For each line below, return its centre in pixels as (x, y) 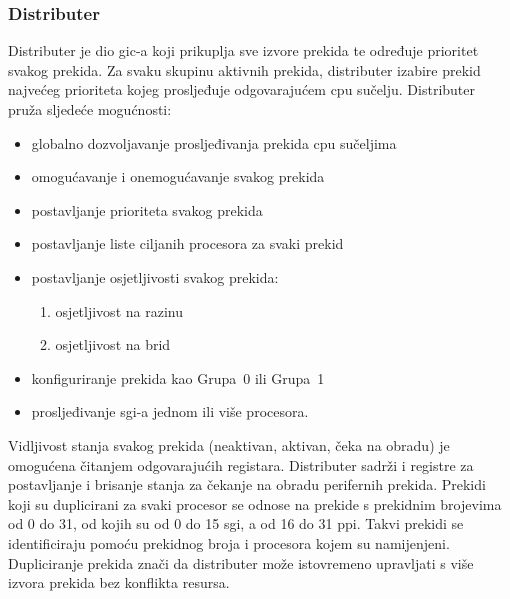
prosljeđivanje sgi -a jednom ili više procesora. (170, 411)
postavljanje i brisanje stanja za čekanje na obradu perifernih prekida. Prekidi (247, 484)
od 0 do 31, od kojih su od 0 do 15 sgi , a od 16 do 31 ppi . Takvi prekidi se (236, 523)
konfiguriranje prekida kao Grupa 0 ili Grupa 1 (178, 377)
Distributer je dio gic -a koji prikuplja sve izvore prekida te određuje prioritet (243, 50)
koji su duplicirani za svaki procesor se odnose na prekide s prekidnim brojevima (255, 503)
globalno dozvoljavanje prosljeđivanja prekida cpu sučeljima (214, 142)
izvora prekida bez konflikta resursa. (119, 582)
